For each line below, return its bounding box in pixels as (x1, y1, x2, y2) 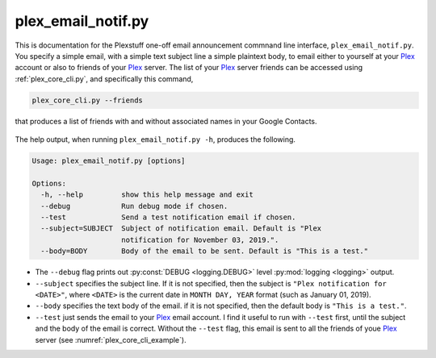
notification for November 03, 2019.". (121, 235, 279, 244)
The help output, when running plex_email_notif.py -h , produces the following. (15, 135, 296, 144)
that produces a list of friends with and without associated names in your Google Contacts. (15, 116, 318, 126)
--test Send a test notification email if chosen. (40, 213, 296, 222)
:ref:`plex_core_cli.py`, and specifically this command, (15, 73, 194, 84)
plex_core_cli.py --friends (31, 95, 143, 105)
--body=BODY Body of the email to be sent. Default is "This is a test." (40, 247, 369, 256)
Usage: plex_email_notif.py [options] (31, 156, 186, 165)
